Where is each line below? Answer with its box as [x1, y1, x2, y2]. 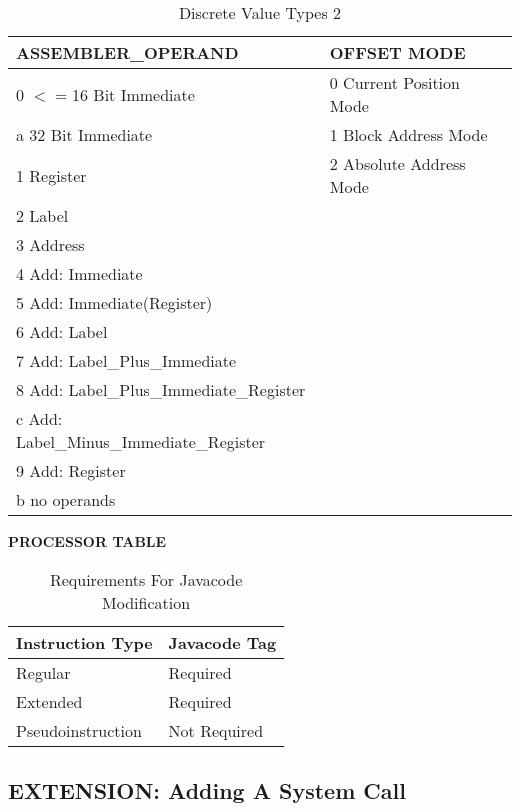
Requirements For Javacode [49, 567, 243, 591]
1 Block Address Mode [329, 123, 488, 146]
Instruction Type [16, 630, 153, 654]
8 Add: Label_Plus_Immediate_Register [16, 378, 306, 401]
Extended [16, 689, 83, 713]
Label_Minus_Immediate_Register [16, 430, 266, 453]
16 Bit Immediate [71, 82, 195, 106]
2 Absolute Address [329, 152, 466, 175]
